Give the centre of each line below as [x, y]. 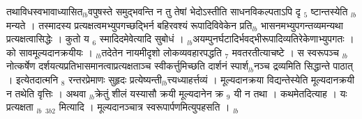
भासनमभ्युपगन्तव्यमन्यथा [302, 25]
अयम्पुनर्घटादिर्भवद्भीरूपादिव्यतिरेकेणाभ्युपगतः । [273, 39]
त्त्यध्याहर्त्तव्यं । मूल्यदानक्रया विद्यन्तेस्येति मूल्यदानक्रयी [261, 79]
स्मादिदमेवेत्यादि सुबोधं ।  [143, 39]
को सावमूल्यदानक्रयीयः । [50, 52]
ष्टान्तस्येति [329, 11]
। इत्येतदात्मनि [32, 79]
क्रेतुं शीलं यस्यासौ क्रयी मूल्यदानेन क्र [159, 93]
